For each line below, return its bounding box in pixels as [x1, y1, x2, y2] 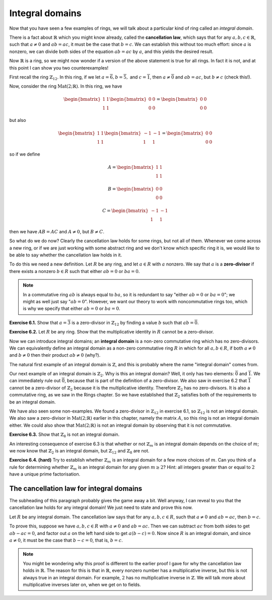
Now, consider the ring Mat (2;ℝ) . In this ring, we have [9, 83, 122, 89]
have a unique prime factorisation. [9, 471, 81, 477]
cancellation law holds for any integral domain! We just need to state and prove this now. [9, 504, 193, 511]
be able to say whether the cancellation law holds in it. [9, 252, 122, 258]
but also [9, 117, 26, 123]
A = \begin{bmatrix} [107, 164, 154, 170]
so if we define [9, 151, 40, 157]
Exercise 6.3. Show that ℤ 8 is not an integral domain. [9, 431, 120, 438]
